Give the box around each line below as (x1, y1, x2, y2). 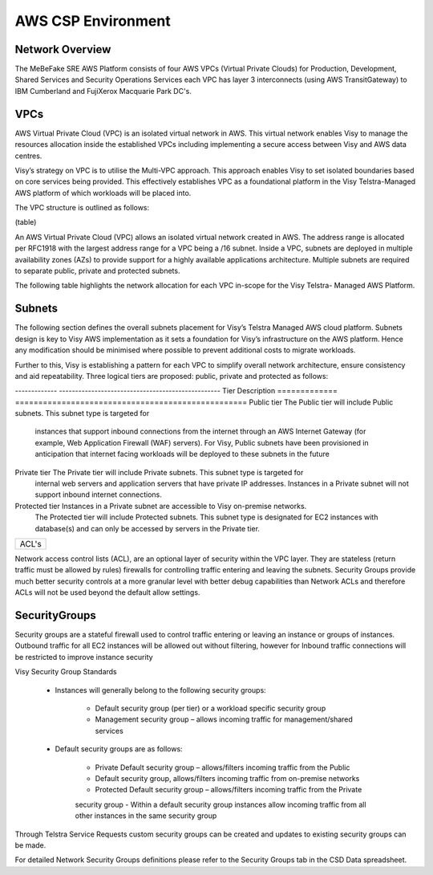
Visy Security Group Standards (14, 667, 117, 677)
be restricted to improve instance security (14, 652, 153, 661)
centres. (14, 151, 42, 161)
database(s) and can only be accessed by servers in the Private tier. (34, 523, 261, 533)
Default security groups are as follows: (55, 744, 184, 754)
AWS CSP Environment (14, 12, 172, 30)
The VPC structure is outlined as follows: (14, 203, 150, 213)
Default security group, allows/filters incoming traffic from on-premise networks (95, 773, 360, 783)
